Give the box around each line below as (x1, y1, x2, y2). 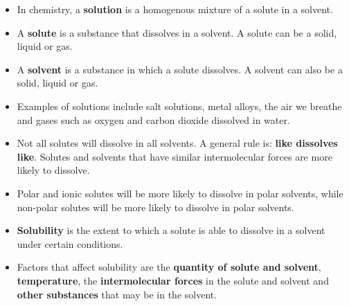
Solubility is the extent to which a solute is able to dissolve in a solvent (17, 223, 325, 237)
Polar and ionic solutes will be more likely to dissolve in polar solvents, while (17, 186, 343, 200)
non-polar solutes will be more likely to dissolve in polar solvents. (17, 199, 294, 214)
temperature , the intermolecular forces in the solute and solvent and (17, 273, 329, 287)
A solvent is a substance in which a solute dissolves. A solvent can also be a (17, 62, 343, 76)
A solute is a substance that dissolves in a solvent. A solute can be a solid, (17, 25, 337, 39)
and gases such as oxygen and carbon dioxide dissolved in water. (17, 112, 290, 127)
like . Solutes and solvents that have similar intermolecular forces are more (17, 149, 332, 163)
